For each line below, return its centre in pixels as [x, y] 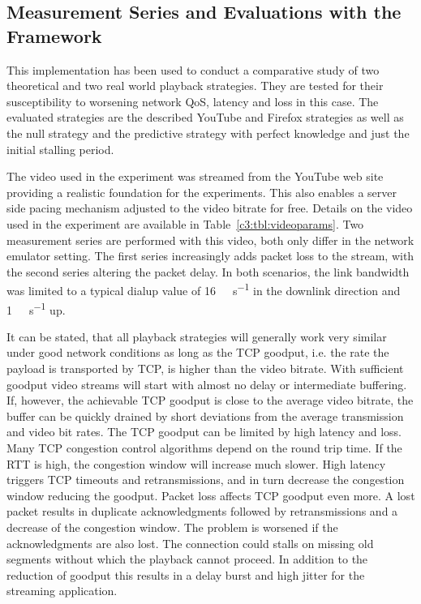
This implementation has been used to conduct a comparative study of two [193, 69]
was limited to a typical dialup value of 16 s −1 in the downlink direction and [204, 289]
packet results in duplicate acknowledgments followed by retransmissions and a [202, 511]
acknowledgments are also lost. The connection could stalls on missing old [190, 543]
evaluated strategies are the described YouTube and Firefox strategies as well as [205, 117]
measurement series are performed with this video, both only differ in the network [210, 240]
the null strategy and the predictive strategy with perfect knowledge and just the [208, 133]
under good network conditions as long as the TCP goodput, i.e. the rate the [198, 352]
